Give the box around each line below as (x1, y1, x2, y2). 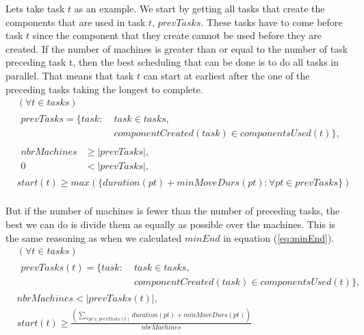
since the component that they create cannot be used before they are (32, 28, 322, 42)
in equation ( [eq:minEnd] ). (223, 230, 335, 245)
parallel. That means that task (5, 68, 134, 82)
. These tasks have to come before (200, 14, 343, 29)
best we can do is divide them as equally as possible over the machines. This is (5, 217, 336, 232)
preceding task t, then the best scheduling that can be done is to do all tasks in (5, 55, 339, 69)
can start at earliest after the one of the (143, 68, 310, 82)
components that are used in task (5, 14, 146, 29)
